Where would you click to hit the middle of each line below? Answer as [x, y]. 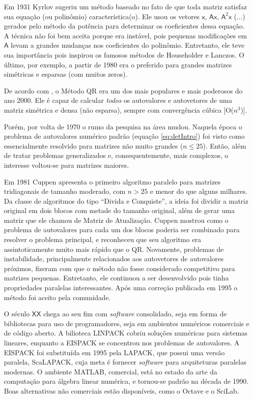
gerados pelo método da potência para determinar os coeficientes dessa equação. [124, 26]
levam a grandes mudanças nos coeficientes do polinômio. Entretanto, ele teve [128, 45]
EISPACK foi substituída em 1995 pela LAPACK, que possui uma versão [114, 352]
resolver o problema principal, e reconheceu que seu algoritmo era [103, 239]
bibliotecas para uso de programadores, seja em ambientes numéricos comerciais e [127, 323]
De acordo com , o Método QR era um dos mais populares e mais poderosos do [123, 90]
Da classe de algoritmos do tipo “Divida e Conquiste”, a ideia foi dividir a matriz [126, 200]
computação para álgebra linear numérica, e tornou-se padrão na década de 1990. [126, 381]
